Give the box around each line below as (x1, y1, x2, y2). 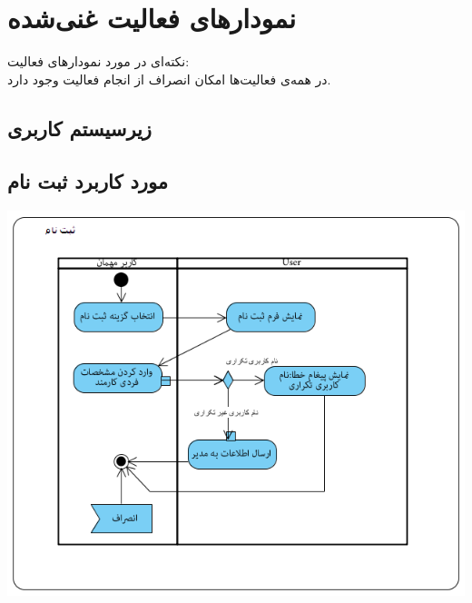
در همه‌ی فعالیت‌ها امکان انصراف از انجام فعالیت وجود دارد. (7, 69, 331, 88)
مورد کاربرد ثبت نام (7, 167, 169, 195)
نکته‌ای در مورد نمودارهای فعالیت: (7, 52, 190, 71)
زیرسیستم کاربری (7, 114, 152, 142)
